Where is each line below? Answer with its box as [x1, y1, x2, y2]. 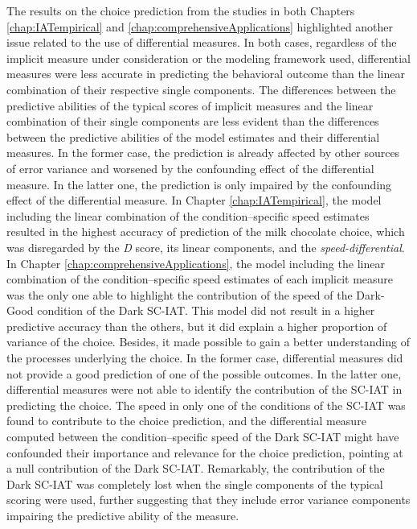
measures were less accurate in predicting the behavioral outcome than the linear [6, 65, 405, 82]
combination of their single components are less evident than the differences [6, 113, 379, 130]
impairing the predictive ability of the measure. [6, 507, 239, 523]
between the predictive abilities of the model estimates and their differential [6, 128, 380, 145]
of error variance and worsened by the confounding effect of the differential [6, 159, 374, 176]
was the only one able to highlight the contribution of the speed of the [6, 286, 353, 303]
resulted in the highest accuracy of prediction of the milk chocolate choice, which [6, 223, 405, 240]
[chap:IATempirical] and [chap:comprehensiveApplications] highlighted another [6, 18, 394, 35]
